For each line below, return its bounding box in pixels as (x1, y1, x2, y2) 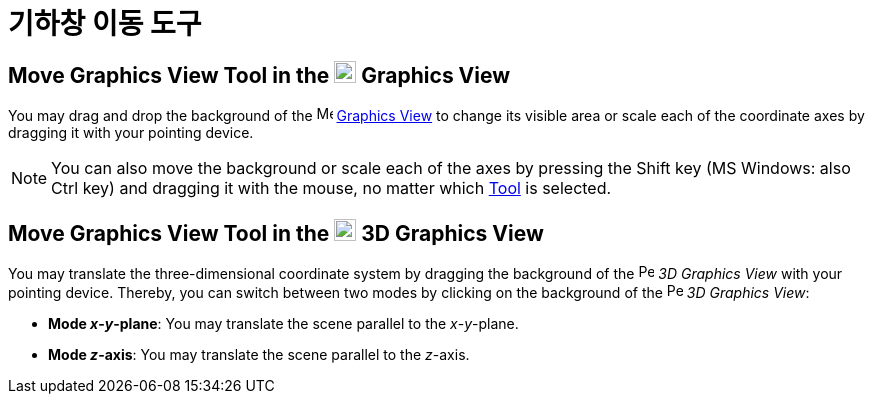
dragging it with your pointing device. (8, 124, 254, 142)
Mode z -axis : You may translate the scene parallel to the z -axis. (48, 346, 470, 364)
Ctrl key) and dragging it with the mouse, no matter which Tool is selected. (51, 178, 612, 199)
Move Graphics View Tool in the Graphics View (8, 62, 511, 88)
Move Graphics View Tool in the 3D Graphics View (8, 220, 544, 246)
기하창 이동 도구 (8, 7, 202, 41)
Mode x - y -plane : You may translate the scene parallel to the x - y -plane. (48, 315, 519, 333)
